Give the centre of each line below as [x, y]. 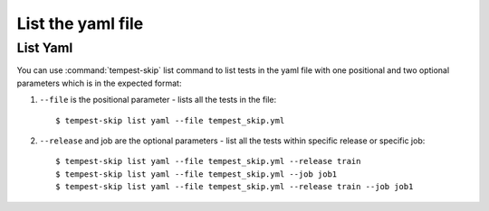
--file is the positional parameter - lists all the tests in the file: [158, 100]
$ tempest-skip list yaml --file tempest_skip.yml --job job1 [197, 174]
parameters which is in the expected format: [99, 83]
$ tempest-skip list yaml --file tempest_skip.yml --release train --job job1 [235, 187]
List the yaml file [80, 23]
